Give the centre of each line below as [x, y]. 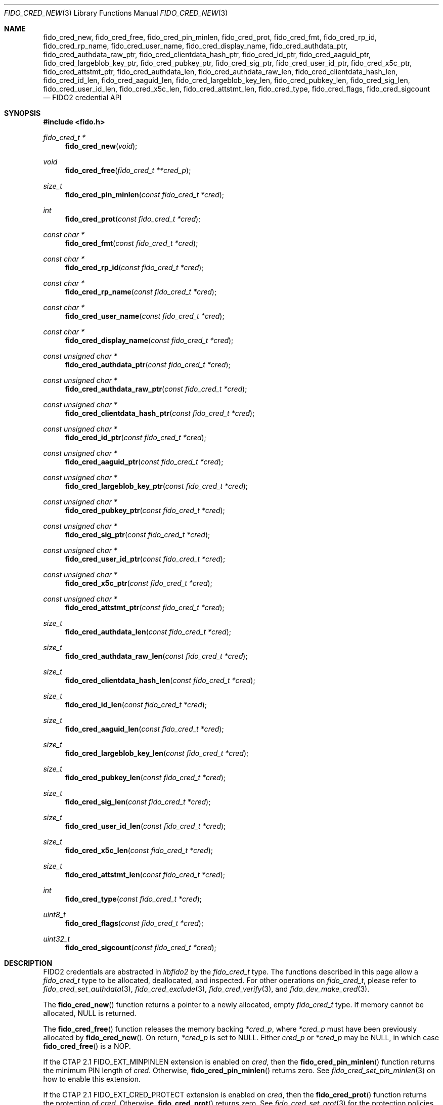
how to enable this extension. [92, 1079]
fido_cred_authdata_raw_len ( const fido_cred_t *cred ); [156, 656]
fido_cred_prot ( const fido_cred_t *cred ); [133, 219]
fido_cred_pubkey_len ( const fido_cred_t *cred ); [145, 777]
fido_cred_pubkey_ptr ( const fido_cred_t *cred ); [145, 510]
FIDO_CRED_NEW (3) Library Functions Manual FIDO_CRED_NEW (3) [116, 13]
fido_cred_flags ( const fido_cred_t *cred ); [134, 923]
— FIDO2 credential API [82, 97]
